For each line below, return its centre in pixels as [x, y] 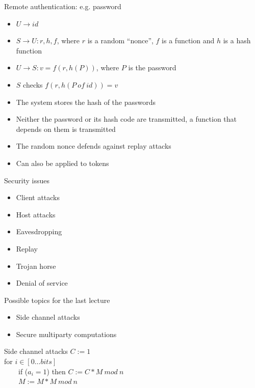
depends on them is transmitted [66, 129]
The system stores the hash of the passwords [86, 102]
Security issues [27, 180]
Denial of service [42, 283]
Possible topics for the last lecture [57, 300]
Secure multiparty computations [66, 334]
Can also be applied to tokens [62, 163]
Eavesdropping [39, 231]
